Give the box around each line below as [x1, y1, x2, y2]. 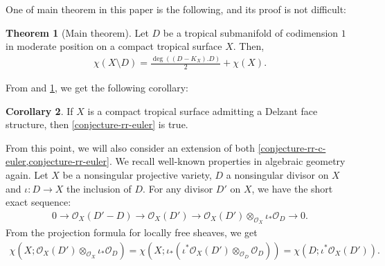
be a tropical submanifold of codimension [163, 25, 339, 39]
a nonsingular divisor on [226, 167, 329, 181]
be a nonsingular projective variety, [62, 167, 212, 181]
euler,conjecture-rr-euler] [6, 154, 109, 168]
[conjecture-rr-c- [258, 140, 326, 154]
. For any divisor [143, 181, 213, 195]
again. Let [6, 167, 48, 181]
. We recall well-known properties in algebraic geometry [109, 154, 346, 168]
